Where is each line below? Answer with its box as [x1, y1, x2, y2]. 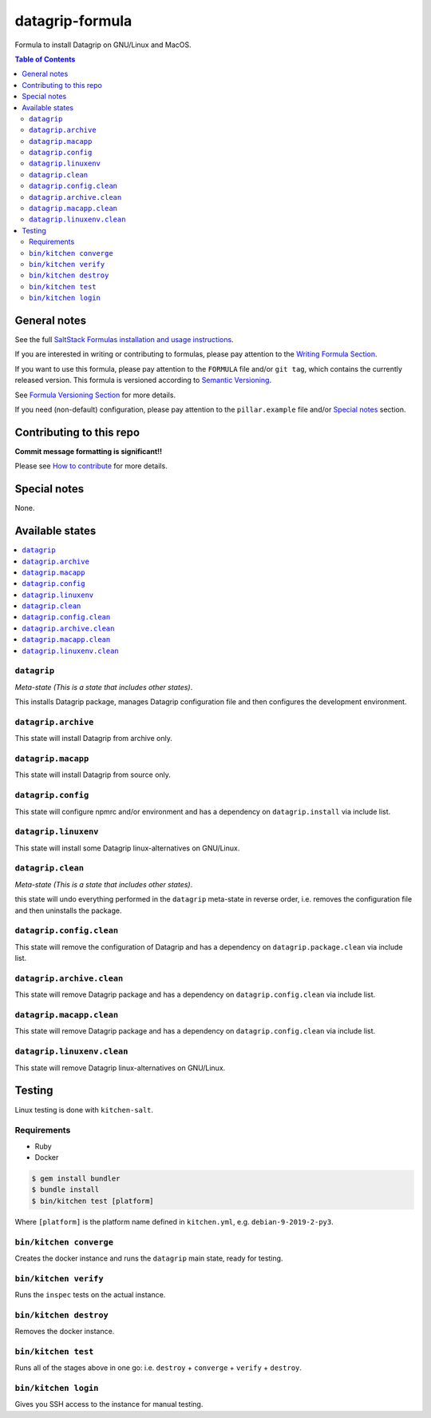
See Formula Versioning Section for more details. [14, 390, 176, 400]
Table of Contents [14, 54, 76, 64]
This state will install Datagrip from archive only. [14, 734, 173, 743]
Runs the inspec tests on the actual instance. [14, 1290, 166, 1300]
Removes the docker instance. [14, 1327, 115, 1336]
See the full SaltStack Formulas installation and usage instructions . [14, 335, 235, 345]
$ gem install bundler [31, 1174, 121, 1183]
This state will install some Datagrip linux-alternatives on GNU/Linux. [14, 843, 240, 853]
